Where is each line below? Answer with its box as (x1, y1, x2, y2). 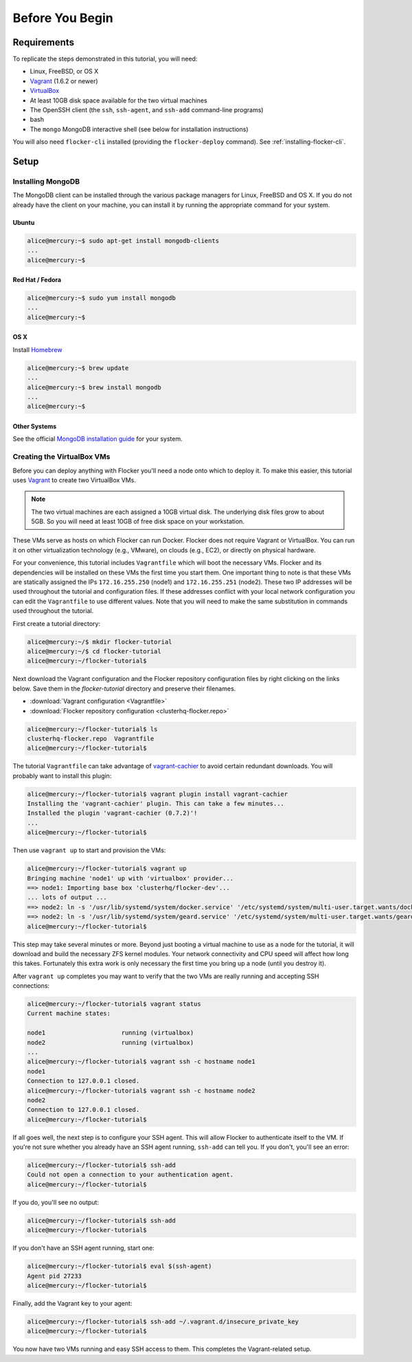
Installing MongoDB (12, 176, 80, 186)
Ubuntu (12, 218, 35, 226)
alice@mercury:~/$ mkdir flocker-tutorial (27, 638, 172, 646)
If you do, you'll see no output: (12, 1198, 100, 1207)
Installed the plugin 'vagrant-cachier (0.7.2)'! (27, 809, 198, 817)
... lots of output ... (27, 894, 108, 901)
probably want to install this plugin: (12, 771, 112, 780)
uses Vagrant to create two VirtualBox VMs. (12, 475, 137, 484)
